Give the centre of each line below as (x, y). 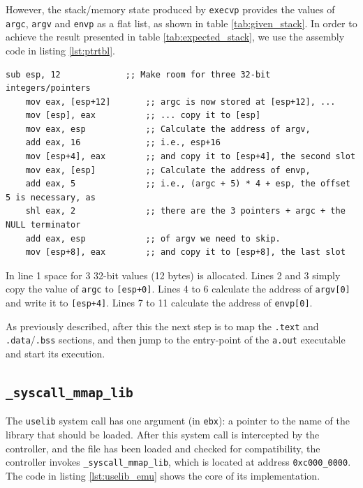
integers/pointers (48, 88)
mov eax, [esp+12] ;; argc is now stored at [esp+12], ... (180, 102)
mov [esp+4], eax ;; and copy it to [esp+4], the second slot (191, 157)
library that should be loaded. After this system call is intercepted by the (163, 435)
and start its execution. (55, 354)
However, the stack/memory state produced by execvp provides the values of (170, 9)
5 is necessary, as (51, 197)
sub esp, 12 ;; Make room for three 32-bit (138, 74)
